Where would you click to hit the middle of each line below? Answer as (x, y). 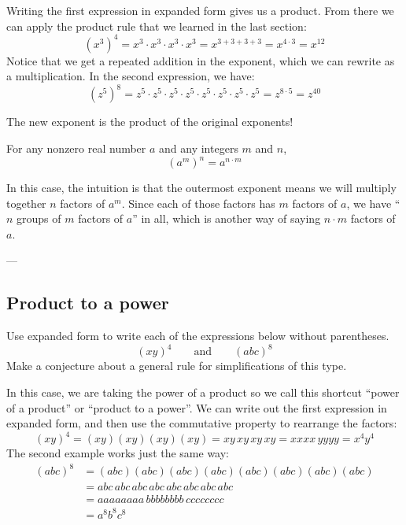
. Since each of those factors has (198, 203)
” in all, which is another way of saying (227, 218)
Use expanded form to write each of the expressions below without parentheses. (198, 336)
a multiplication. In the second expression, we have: (131, 76)
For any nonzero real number (76, 148)
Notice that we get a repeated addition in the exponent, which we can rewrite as (201, 60)
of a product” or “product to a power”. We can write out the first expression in (197, 407)
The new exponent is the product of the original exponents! (150, 122)
